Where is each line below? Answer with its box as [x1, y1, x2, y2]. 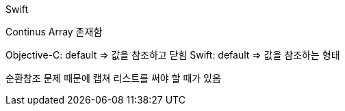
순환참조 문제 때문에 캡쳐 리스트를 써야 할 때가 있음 [5, 72, 221, 84]
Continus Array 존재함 [5, 26, 103, 37]
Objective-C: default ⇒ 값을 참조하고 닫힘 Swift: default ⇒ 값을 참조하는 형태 [5, 49, 340, 61]
